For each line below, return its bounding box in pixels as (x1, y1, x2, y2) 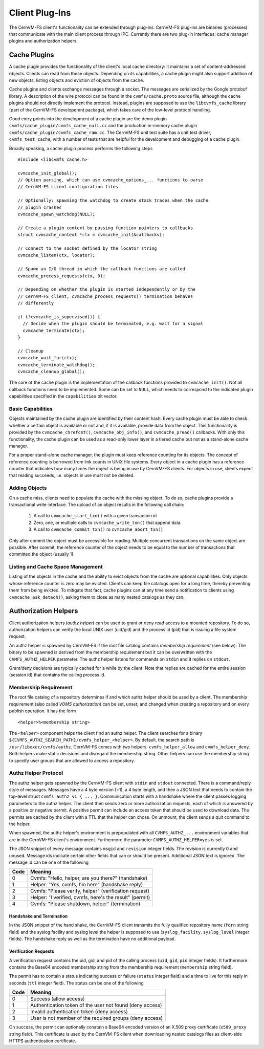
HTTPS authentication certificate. (9, 1038, 77, 1044)
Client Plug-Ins (9, 7, 71, 18)
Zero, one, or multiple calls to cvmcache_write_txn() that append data (33, 520, 181, 525)
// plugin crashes (18, 204, 62, 210)
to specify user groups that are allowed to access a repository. (9, 758, 135, 764)
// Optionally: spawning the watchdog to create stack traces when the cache (18, 198, 209, 203)
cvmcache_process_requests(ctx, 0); (18, 273, 106, 279)
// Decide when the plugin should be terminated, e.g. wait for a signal (22, 321, 203, 327)
